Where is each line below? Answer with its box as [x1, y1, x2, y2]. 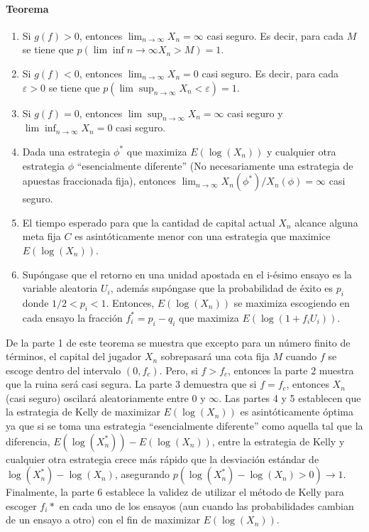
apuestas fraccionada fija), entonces [22, 173, 176, 188]
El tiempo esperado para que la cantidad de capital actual [22, 215, 275, 229]
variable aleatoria [22, 281, 98, 295]
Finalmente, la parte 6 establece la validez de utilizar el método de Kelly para [6, 484, 344, 499]
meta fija [22, 229, 61, 244]
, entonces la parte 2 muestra [228, 362, 354, 377]
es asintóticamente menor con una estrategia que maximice [75, 229, 331, 244]
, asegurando [114, 467, 170, 482]
